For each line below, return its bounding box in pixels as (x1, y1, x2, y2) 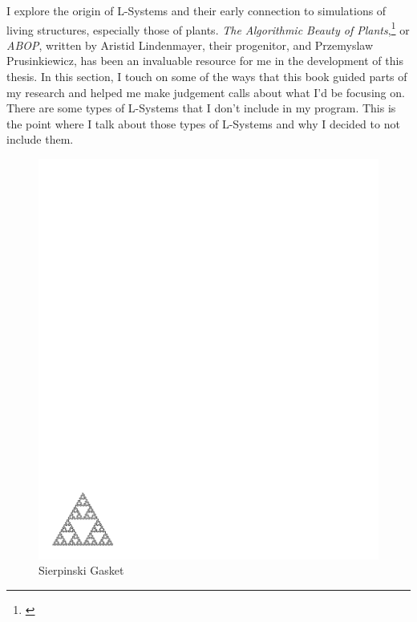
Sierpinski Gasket (38, 562, 124, 579)
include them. (6, 131, 74, 148)
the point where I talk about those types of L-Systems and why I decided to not (6, 115, 400, 132)
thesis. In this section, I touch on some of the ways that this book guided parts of (6, 68, 407, 85)
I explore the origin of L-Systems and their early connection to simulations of (6, 2, 387, 18)
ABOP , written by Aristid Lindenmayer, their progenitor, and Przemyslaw (6, 36, 374, 53)
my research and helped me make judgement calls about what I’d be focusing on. (6, 83, 405, 100)
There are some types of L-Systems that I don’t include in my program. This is (6, 100, 396, 116)
